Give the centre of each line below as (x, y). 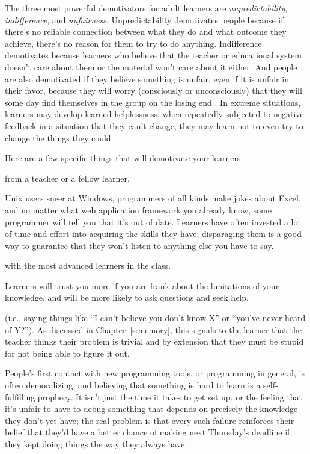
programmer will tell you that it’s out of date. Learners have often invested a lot (153, 222)
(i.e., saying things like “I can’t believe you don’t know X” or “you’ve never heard (155, 318)
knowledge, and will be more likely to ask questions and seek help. (127, 297)
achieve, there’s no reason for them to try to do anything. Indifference (133, 43)
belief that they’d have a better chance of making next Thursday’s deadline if (147, 432)
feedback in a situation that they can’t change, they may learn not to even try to (154, 125)
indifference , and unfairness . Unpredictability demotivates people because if (144, 20)
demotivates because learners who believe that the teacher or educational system (153, 55)
